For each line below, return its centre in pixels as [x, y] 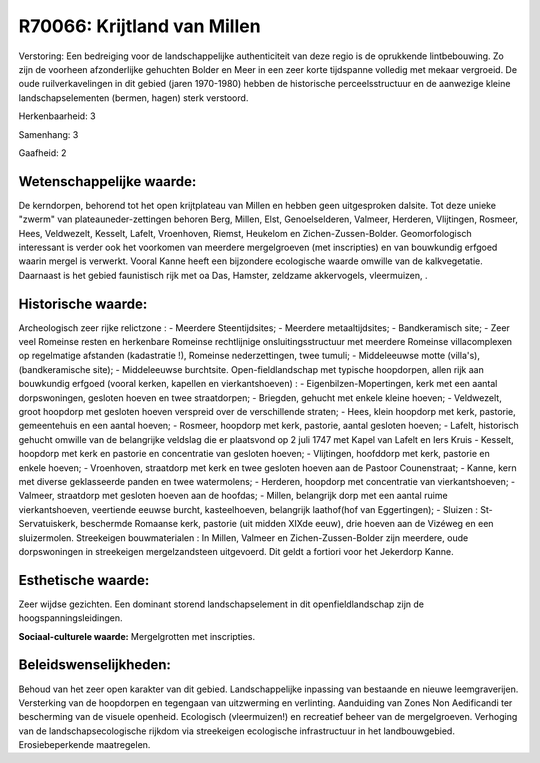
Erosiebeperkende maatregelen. [84, 745]
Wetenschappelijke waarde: [107, 181]
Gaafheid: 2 [42, 152]
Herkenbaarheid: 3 [57, 116]
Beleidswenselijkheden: [95, 665]
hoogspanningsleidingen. [71, 618]
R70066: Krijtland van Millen [139, 26]
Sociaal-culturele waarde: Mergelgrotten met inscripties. [136, 636]
